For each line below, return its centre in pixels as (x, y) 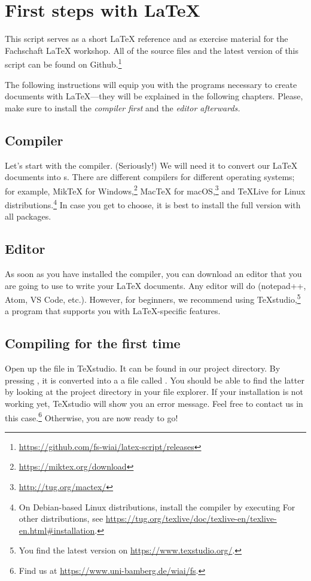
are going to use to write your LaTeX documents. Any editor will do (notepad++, (155, 285)
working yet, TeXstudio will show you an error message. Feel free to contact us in (154, 404)
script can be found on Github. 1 (63, 63)
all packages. (28, 216)
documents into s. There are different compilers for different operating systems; (150, 177)
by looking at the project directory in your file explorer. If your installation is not (154, 392)
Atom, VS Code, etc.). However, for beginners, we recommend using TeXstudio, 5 (153, 298)
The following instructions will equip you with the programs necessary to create (151, 84)
